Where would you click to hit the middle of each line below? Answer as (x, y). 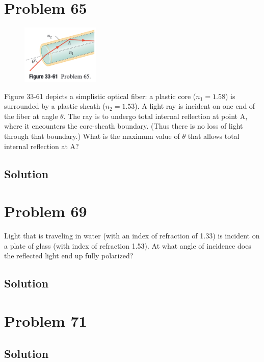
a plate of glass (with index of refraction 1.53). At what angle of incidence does (128, 245)
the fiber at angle (31, 116)
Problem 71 (46, 320)
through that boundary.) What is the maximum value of (92, 136)
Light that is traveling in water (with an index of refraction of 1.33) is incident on (132, 236)
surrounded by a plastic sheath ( (55, 106)
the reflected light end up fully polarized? (69, 256)
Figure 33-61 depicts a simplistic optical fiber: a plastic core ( (100, 96)
